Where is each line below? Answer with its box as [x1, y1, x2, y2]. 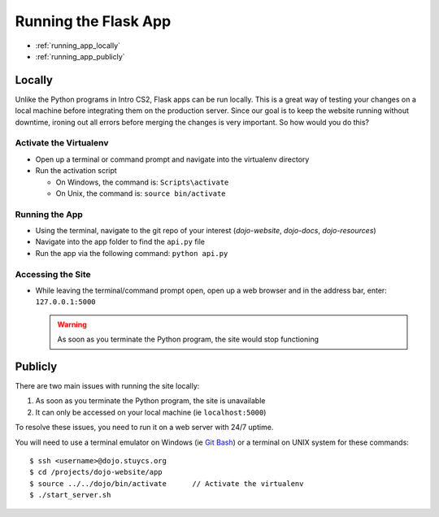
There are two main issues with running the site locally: [15, 381, 200, 391]
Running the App [15, 208, 83, 219]
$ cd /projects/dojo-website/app [29, 467, 163, 477]
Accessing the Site [15, 268, 91, 280]
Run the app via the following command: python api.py [35, 248, 228, 258]
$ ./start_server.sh [29, 490, 111, 500]
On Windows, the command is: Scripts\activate [55, 177, 229, 187]
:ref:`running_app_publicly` [35, 51, 125, 61]
